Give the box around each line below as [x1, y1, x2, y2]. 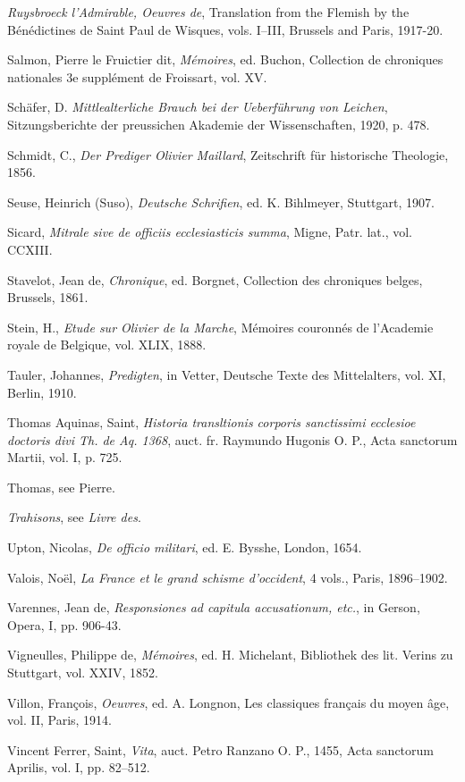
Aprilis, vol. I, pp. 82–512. [7, 758, 150, 777]
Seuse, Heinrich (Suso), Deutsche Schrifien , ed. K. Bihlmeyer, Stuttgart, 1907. [7, 192, 435, 211]
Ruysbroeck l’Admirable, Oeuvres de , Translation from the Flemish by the [7, 3, 410, 21]
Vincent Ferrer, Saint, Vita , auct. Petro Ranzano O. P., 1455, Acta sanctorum [7, 740, 434, 759]
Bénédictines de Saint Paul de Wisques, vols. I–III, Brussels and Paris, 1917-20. [7, 20, 444, 38]
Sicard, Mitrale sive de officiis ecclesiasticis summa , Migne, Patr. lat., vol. [7, 223, 412, 241]
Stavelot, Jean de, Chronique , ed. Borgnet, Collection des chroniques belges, [7, 270, 423, 289]
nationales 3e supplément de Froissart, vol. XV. [7, 67, 267, 86]
